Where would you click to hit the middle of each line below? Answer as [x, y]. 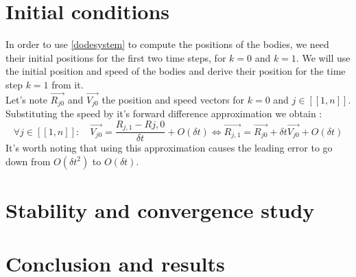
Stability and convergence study [160, 210]
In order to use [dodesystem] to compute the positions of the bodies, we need [167, 44]
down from [28, 161]
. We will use [323, 57]
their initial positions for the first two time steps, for [116, 57]
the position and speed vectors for [173, 99]
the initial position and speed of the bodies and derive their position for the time [176, 71]
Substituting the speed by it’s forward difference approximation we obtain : [164, 113]
